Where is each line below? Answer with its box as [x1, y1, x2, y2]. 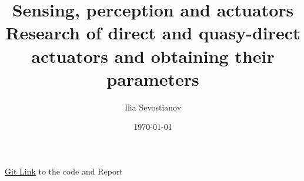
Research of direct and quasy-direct [5, 21, 300, 45]
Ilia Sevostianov [124, 100, 182, 113]
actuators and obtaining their [31, 43, 275, 68]
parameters [106, 66, 199, 90]
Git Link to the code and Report [5, 165, 123, 177]
